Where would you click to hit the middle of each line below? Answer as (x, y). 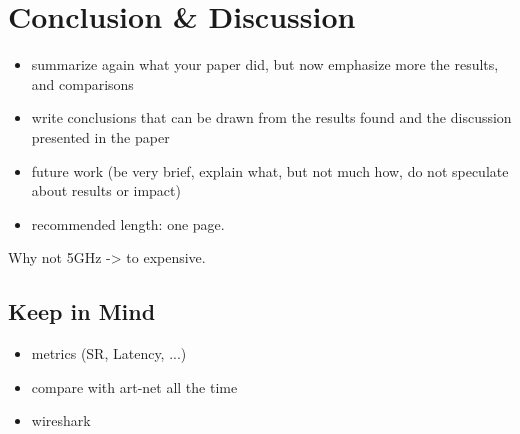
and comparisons (82, 83)
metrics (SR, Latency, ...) (109, 353)
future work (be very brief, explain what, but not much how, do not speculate (270, 170)
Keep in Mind (82, 311)
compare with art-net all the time (134, 386)
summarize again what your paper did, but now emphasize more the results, (265, 64)
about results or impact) (106, 190)
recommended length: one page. (128, 223)
